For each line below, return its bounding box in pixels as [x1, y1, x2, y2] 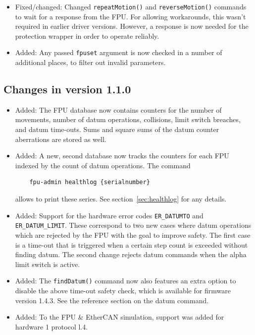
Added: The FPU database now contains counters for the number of [15, 104, 222, 115]
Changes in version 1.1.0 [3, 81, 131, 97]
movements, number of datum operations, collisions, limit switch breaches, [15, 114, 241, 125]
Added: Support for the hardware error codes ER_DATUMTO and [15, 210, 204, 220]
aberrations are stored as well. [15, 134, 106, 144]
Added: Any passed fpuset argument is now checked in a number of [15, 47, 222, 58]
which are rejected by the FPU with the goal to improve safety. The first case [15, 229, 251, 240]
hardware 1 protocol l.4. [15, 321, 88, 332]
